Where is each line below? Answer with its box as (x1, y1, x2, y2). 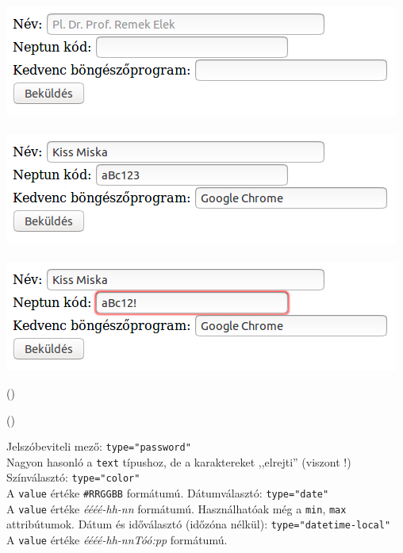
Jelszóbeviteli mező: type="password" (6, 438, 191, 455)
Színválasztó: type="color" (6, 469, 140, 486)
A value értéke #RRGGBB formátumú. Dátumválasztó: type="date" (6, 485, 329, 501)
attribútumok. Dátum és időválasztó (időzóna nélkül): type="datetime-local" (6, 516, 391, 532)
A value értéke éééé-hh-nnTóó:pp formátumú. (6, 532, 228, 548)
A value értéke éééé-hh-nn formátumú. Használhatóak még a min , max (6, 500, 347, 517)
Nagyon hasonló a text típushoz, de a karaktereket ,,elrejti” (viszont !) (6, 453, 351, 470)
